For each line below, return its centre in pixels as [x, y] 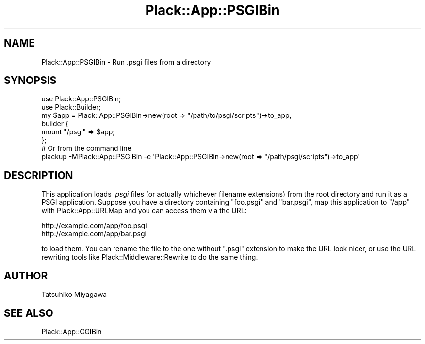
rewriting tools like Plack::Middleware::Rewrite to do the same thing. [150, 257]
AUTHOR [26, 276]
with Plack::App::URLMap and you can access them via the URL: [144, 211]
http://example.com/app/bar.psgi [94, 234]
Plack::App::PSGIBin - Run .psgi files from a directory [126, 62]
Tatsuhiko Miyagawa [74, 295]
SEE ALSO [29, 313]
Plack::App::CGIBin [72, 331]
